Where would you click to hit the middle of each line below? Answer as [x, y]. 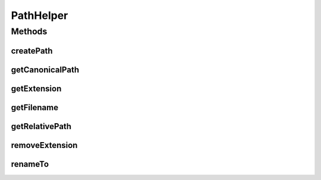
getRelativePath [41, 126]
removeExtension [44, 145]
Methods [29, 31]
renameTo [30, 164]
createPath [32, 51]
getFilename [35, 107]
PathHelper [40, 15]
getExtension [36, 89]
